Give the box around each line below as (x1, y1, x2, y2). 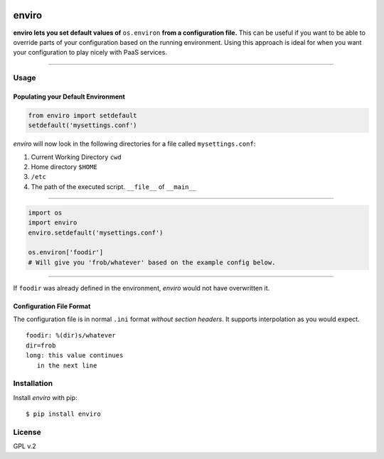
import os (28, 208, 63, 217)
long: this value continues (26, 352, 124, 360)
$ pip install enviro (26, 410, 101, 418)
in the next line (36, 361, 97, 369)
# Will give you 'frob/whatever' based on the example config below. (28, 258, 276, 266)
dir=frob (26, 341, 56, 350)
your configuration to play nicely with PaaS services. (13, 48, 167, 57)
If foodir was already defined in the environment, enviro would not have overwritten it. (13, 283, 270, 292)
